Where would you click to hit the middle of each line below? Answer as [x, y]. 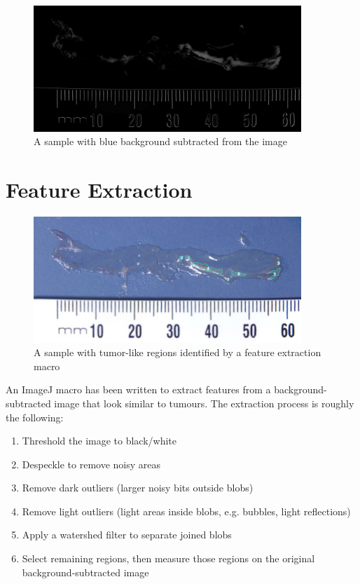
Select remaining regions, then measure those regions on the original [168, 558]
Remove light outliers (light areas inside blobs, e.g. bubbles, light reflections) [186, 511]
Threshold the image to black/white [99, 441]
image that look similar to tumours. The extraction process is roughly [204, 403]
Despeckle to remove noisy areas [91, 464]
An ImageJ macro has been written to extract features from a [138, 389]
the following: [35, 417]
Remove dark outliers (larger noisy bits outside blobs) [138, 488]
